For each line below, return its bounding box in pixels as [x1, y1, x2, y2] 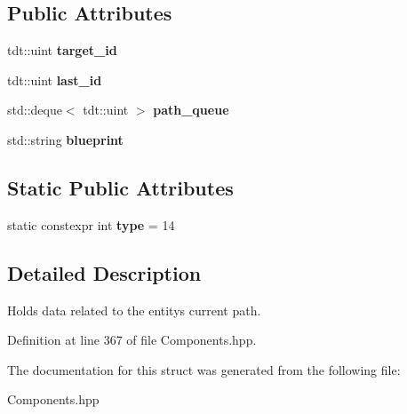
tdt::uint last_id [7, 70, 102, 89]
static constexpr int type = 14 [7, 215, 175, 234]
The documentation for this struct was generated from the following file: [7, 360, 401, 378]
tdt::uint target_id [7, 41, 117, 60]
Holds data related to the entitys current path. [7, 300, 261, 319]
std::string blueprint [7, 130, 124, 148]
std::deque [7, 100, 62, 119]
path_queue [153, 100, 229, 119]
